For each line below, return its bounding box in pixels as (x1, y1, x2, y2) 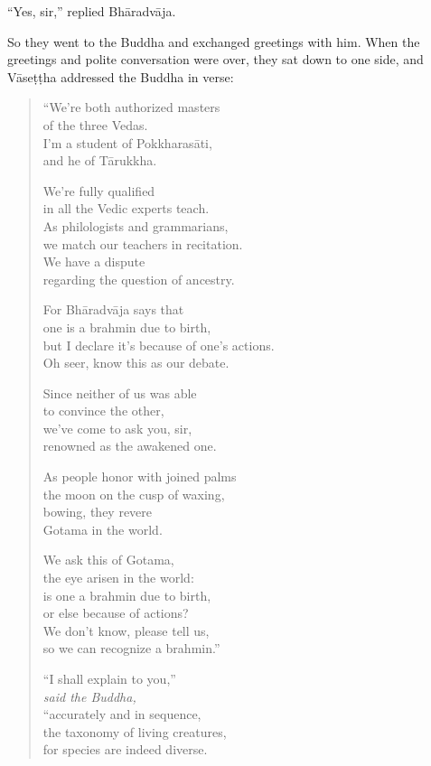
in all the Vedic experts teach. (42, 199, 210, 218)
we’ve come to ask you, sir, (42, 418, 192, 437)
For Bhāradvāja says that (42, 300, 184, 319)
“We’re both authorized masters (42, 98, 220, 117)
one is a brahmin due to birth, (42, 317, 211, 336)
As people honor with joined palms (42, 467, 237, 486)
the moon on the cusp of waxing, (42, 484, 225, 503)
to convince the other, (42, 401, 164, 420)
